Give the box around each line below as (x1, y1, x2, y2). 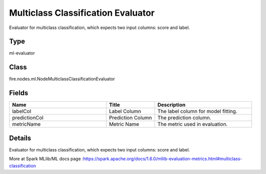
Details (9, 134, 32, 142)
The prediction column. (157, 115, 211, 121)
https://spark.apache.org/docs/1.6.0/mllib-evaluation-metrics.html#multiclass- (83, 156, 242, 162)
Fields (9, 89, 29, 97)
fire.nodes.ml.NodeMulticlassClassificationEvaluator (9, 76, 115, 82)
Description (157, 101, 186, 108)
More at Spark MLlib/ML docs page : (9, 156, 84, 162)
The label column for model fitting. (157, 108, 237, 115)
